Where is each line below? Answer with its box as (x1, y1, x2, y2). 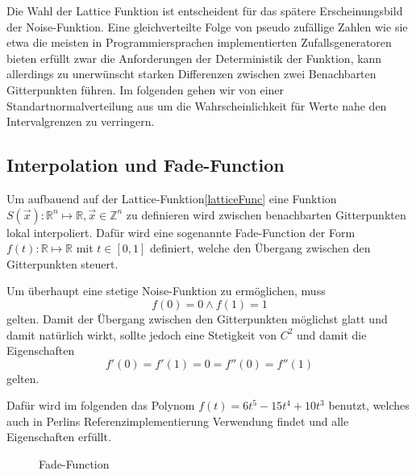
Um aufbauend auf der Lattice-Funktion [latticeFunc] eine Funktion (6, 190, 337, 206)
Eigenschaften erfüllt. (6, 428, 111, 445)
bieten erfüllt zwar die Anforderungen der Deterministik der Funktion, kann (6, 49, 382, 66)
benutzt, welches (328, 397, 410, 414)
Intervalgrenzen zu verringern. (6, 113, 155, 130)
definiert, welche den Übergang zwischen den (150, 240, 371, 256)
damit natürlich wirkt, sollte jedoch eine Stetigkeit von (6, 326, 277, 343)
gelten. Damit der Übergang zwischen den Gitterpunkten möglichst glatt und (6, 310, 388, 327)
